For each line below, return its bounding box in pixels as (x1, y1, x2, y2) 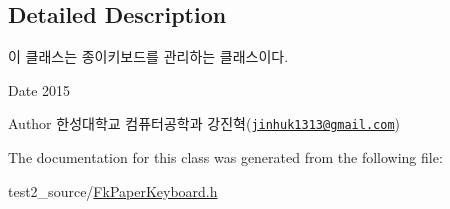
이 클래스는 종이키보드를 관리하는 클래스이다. (8, 46, 289, 67)
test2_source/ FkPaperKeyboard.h (8, 180, 218, 201)
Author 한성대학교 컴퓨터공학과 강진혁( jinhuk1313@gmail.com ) (8, 113, 401, 134)
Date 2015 (8, 79, 71, 100)
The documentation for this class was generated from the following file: (8, 147, 443, 168)
